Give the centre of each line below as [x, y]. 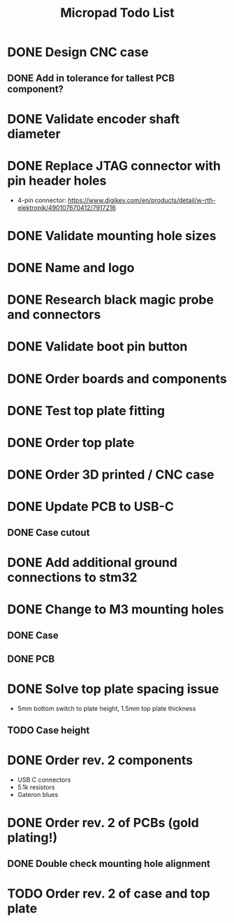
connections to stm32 [72, 577]
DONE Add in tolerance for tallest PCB [91, 78]
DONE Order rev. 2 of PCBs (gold [103, 823]
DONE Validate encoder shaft [94, 119]
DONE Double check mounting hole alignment [109, 863]
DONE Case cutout [49, 532]
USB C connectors [44, 780]
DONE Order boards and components [117, 379]
